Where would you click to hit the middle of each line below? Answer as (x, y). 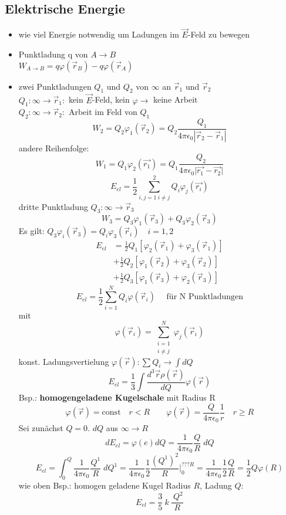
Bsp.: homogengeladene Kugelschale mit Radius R (117, 397)
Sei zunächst (41, 428)
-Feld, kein (111, 99)
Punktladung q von (53, 54)
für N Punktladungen (205, 297)
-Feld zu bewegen (219, 34)
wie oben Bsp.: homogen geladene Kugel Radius (105, 485)
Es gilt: (31, 231)
